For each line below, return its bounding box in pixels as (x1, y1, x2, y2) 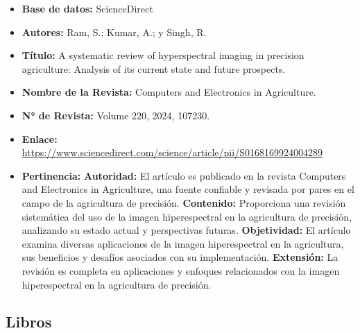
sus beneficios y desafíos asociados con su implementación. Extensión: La (22, 250, 338, 264)
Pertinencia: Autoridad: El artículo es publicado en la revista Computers (22, 168, 346, 182)
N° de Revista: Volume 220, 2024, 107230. (22, 108, 210, 122)
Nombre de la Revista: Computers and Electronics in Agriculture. (22, 85, 316, 99)
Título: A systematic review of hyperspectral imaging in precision (22, 48, 305, 62)
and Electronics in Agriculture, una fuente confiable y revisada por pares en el (22, 182, 354, 196)
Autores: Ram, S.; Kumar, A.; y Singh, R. (22, 24, 207, 39)
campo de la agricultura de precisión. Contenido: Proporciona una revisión (22, 195, 346, 210)
